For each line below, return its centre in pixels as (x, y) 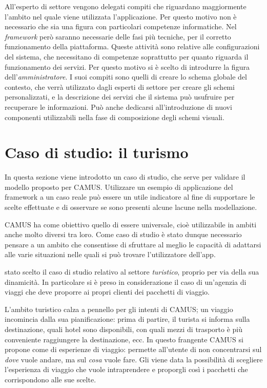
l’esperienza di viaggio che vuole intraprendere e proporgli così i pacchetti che (126, 369)
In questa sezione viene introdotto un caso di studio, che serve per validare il (125, 177)
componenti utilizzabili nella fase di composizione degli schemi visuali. (115, 117)
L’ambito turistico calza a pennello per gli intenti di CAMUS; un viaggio (119, 309)
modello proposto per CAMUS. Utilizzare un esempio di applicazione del (119, 187)
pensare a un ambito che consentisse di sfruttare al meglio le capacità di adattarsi (133, 244)
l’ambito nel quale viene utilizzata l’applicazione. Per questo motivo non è (121, 16)
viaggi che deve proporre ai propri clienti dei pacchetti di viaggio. (107, 292)
